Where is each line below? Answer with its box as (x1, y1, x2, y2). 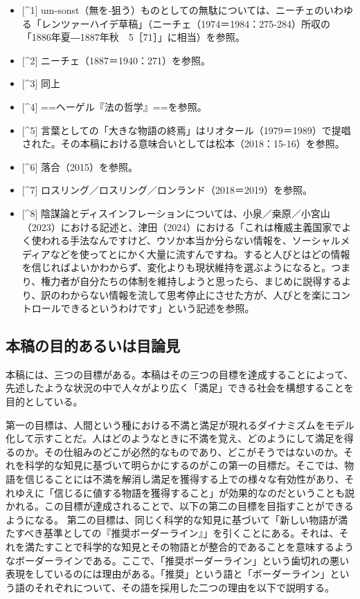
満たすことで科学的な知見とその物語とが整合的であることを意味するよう (24, 540, 354, 554)
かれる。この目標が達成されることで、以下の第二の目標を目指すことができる (6, 499, 354, 513)
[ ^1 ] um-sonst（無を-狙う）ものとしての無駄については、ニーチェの (21, 3, 324, 17)
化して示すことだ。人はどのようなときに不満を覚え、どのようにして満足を (6, 431, 344, 445)
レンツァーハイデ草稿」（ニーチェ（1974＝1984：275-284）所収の (41, 16, 330, 30)
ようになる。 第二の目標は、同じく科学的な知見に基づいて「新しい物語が (6, 512, 339, 526)
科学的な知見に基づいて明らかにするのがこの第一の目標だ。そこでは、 (24, 458, 345, 472)
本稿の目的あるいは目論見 (6, 335, 180, 356)
